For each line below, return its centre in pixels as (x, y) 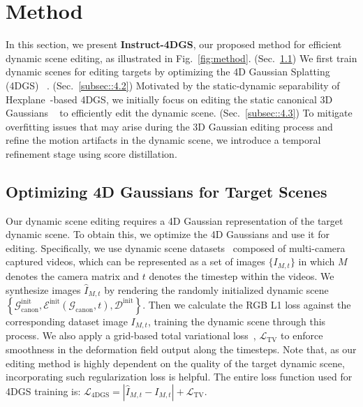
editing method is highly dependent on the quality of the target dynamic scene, (175, 363)
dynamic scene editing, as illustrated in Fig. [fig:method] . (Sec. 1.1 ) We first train (181, 58)
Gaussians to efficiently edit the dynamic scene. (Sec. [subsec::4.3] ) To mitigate (179, 113)
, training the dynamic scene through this (237, 321)
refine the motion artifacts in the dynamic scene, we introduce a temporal (163, 140)
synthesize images (43, 289)
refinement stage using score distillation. (91, 153)
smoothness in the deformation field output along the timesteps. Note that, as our (181, 349)
